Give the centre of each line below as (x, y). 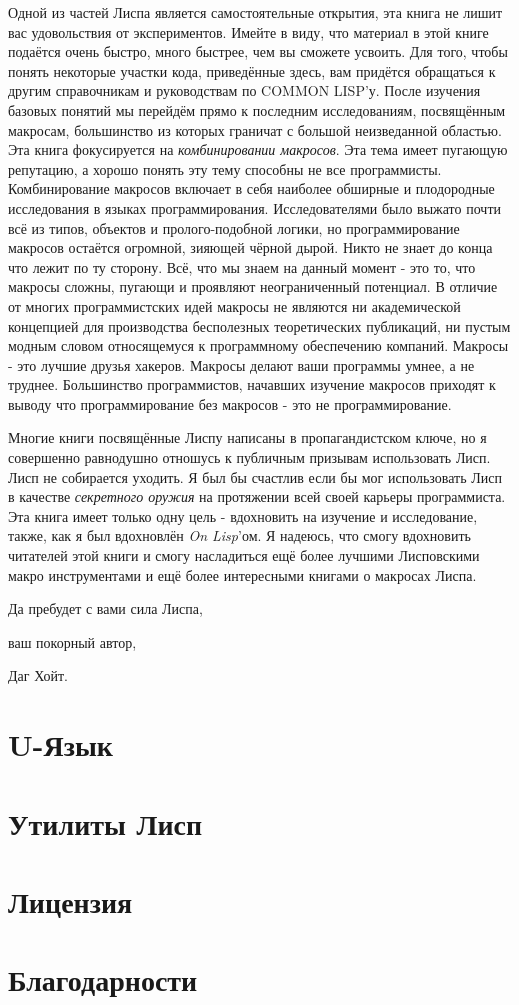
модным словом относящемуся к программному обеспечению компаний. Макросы (258, 345)
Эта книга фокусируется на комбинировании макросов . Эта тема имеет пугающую (258, 149)
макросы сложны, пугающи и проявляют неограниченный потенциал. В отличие (253, 286)
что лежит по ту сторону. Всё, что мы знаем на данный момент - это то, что (242, 266)
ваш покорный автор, (72, 641)
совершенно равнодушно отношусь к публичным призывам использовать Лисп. (249, 457)
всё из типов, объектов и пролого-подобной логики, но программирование (234, 227)
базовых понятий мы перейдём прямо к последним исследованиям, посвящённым (257, 109)
